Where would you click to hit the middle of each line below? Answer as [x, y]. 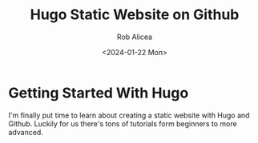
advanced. [26, 132]
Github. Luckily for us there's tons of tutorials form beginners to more [123, 123]
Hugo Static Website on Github [135, 15]
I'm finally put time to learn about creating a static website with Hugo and [129, 115]
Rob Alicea [135, 37]
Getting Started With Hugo [99, 93]
